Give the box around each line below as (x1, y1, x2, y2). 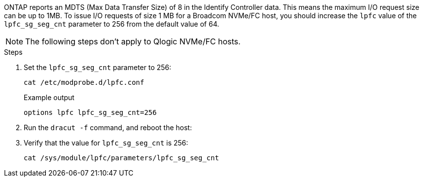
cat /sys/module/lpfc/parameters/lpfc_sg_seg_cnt (24, 154, 219, 162)
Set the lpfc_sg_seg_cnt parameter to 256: (24, 63, 172, 72)
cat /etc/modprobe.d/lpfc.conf (24, 78, 144, 86)
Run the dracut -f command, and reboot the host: (24, 123, 192, 132)
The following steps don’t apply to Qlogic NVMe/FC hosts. (25, 36, 241, 46)
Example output (24, 93, 74, 102)
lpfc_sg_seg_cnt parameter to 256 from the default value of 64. (4, 20, 219, 28)
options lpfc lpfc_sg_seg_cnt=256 (24, 109, 157, 116)
